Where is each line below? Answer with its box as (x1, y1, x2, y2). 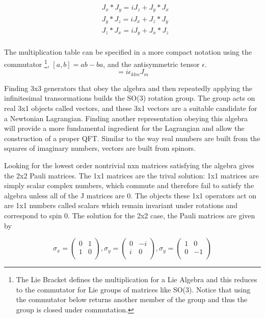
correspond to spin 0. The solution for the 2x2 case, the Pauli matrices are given (4, 210, 255, 220)
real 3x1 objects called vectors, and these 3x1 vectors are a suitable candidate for (4, 102, 257, 113)
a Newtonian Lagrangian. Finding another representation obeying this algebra (4, 112, 248, 123)
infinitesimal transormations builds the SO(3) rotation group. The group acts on (4, 93, 255, 103)
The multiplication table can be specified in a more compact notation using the (4, 47, 252, 57)
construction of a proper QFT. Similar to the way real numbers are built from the (4, 132, 260, 143)
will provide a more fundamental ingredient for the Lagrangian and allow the (4, 123, 245, 133)
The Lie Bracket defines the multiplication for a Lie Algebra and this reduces (16, 274, 257, 285)
